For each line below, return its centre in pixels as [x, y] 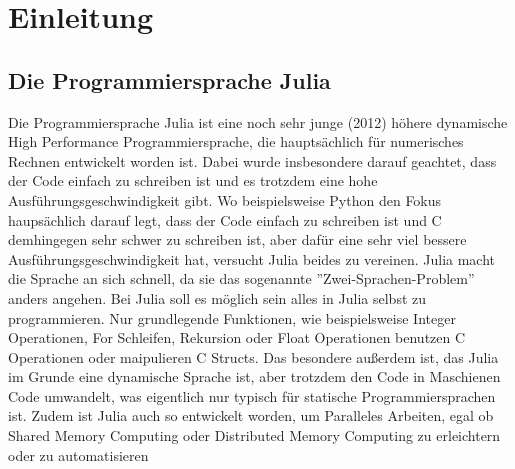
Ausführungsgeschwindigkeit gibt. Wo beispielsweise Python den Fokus [225, 199]
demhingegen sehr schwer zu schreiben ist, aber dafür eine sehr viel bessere [237, 239]
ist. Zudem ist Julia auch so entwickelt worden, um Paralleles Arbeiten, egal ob [251, 415]
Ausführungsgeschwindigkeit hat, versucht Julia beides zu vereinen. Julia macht [252, 258]
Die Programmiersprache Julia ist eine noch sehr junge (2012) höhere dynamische [258, 121]
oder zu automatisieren [78, 454]
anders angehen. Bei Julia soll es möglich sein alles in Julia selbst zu [217, 297]
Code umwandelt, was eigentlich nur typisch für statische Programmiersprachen [252, 395]
